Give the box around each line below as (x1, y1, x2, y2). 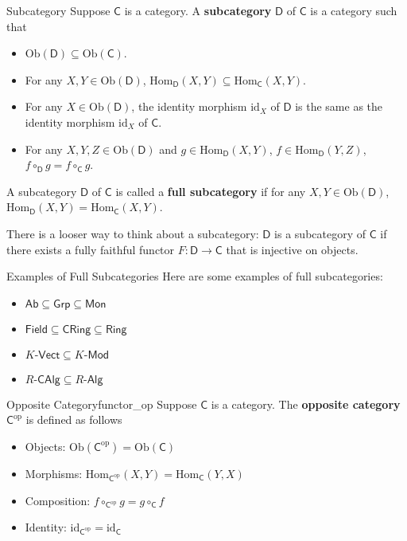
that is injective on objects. (226, 241, 359, 257)
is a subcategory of (274, 225, 366, 241)
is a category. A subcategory (124, 2, 272, 18)
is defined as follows (25, 411, 122, 428)
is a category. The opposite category (211, 395, 401, 412)
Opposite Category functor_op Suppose (6, 395, 197, 412)
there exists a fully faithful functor (6, 241, 175, 257)
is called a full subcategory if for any (115, 182, 306, 199)
